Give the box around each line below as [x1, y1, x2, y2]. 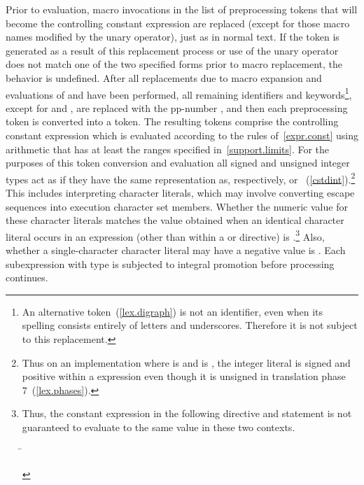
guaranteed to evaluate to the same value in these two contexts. [22, 420, 295, 434]
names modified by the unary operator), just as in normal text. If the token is [6, 29, 339, 44]
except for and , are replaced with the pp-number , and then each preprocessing [6, 100, 348, 115]
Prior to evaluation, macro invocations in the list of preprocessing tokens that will [6, 2, 358, 16]
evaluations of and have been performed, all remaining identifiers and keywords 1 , [6, 85, 352, 101]
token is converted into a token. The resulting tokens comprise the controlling [6, 114, 339, 129]
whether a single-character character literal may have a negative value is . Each [6, 243, 346, 258]
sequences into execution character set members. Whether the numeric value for [6, 199, 348, 213]
